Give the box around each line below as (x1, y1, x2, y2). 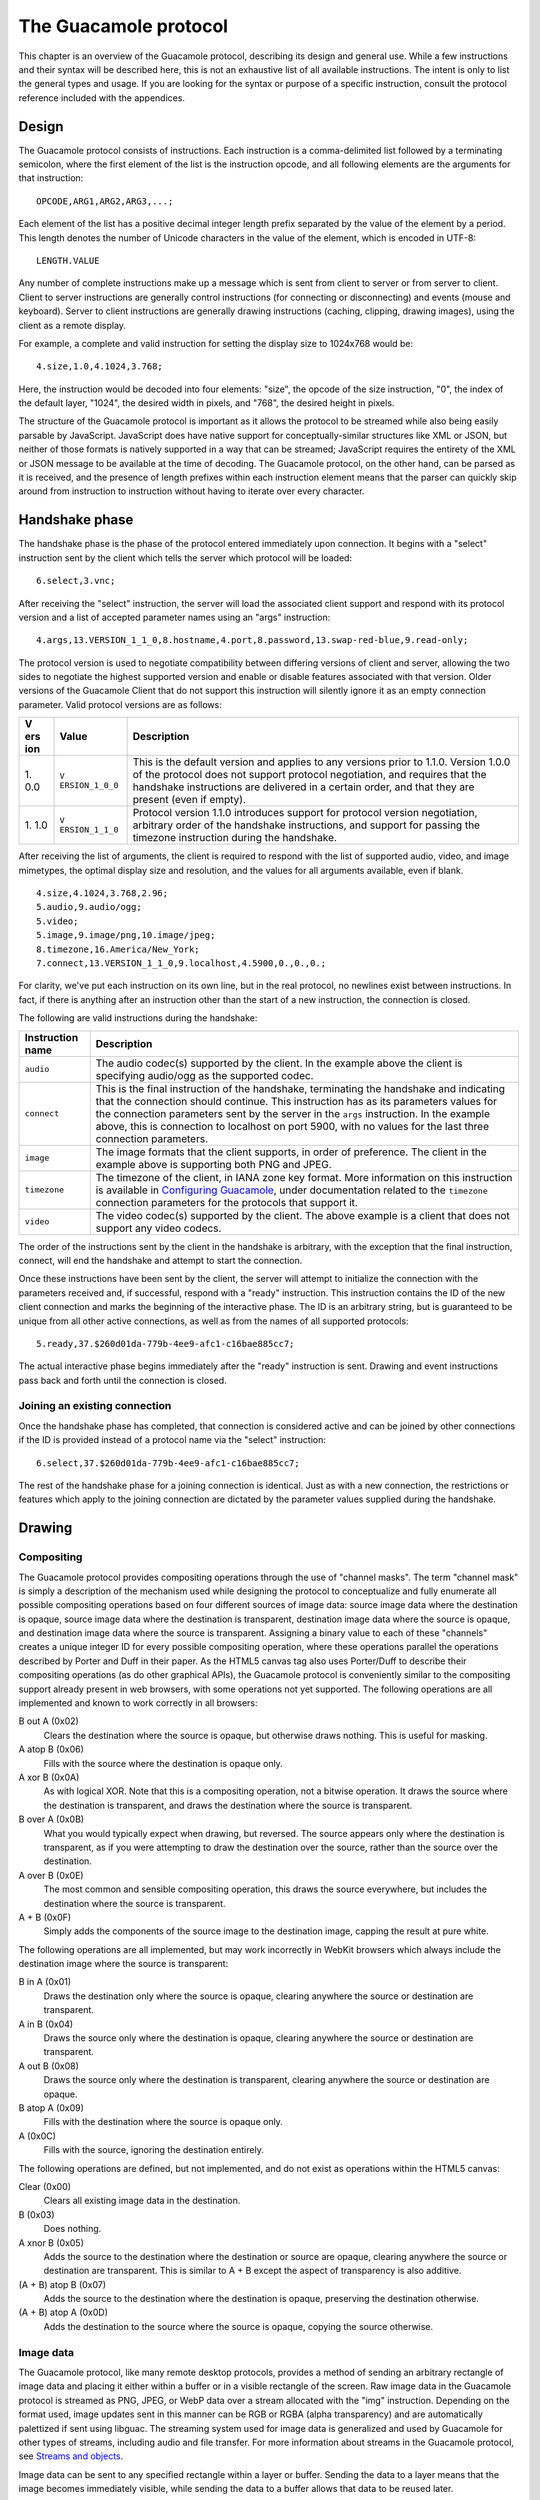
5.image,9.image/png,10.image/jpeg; (36, 930, 216, 941)
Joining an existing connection (18, 1399, 172, 1413)
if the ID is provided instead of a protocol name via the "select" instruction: (18, 1434, 327, 1446)
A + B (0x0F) (18, 1911, 72, 1923)
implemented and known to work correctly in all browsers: (18, 1697, 259, 1709)
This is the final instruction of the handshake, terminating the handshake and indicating (95, 1081, 505, 1095)
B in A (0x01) (18, 1976, 72, 1988)
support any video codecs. (95, 1221, 222, 1235)
